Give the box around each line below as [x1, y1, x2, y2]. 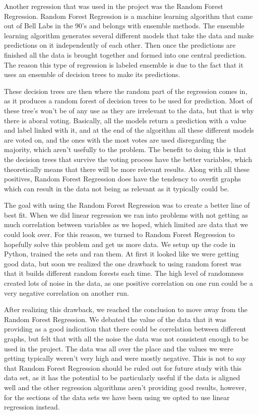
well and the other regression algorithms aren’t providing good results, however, [4, 382, 247, 392]
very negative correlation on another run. [4, 287, 129, 298]
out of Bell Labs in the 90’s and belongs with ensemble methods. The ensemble [4, 20, 245, 31]
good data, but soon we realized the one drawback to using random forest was [4, 258, 242, 268]
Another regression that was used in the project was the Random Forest [4, 1, 223, 11]
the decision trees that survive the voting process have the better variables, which [4, 154, 252, 164]
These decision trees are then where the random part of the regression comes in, [4, 85, 248, 96]
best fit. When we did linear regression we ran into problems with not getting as [4, 209, 248, 220]
